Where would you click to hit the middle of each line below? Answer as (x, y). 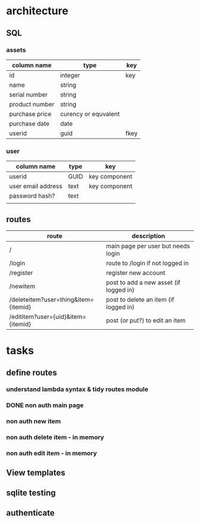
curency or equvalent (90, 114)
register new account (136, 273)
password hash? (32, 196)
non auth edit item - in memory (51, 454)
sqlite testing (31, 493)
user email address (36, 186)
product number (32, 104)
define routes (32, 372)
